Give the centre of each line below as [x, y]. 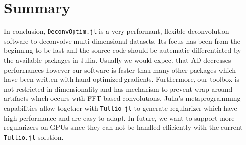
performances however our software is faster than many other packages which [120, 69]
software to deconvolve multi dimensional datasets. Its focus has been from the [122, 40]
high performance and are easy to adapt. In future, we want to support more [119, 117]
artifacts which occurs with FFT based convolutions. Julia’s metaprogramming [122, 98]
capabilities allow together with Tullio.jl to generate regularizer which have [121, 108]
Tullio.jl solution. [34, 136]
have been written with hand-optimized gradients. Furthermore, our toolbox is [122, 79]
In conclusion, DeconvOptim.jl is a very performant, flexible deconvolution [117, 31]
